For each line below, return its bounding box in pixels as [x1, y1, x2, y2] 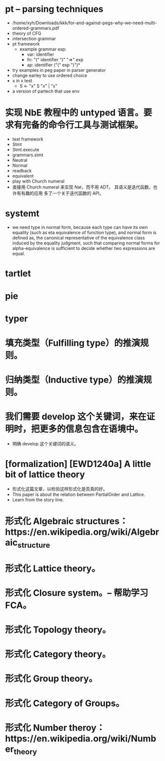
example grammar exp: [19, 46, 66, 52]
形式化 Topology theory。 [5, 624, 111, 635]
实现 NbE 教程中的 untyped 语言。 [5, 107, 144, 118]
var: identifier [27, 51, 54, 57]
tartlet [5, 268, 31, 279]
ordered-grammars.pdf [12, 25, 60, 31]
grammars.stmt [12, 152, 43, 158]
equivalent [12, 173, 34, 179]
